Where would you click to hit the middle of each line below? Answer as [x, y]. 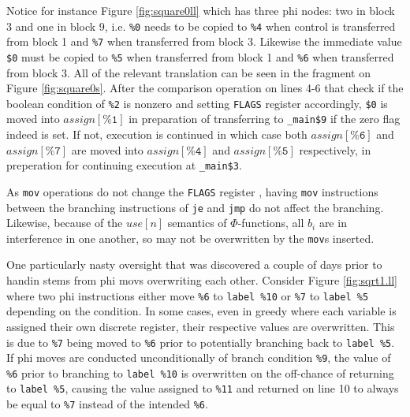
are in [333, 223]
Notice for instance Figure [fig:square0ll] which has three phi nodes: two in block [201, 10]
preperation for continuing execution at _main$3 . [124, 165]
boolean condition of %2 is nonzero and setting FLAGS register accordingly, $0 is [197, 103]
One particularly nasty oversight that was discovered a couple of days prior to [194, 264]
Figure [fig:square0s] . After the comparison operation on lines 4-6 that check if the [205, 88]
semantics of [197, 223]
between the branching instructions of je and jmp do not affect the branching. [195, 207]
